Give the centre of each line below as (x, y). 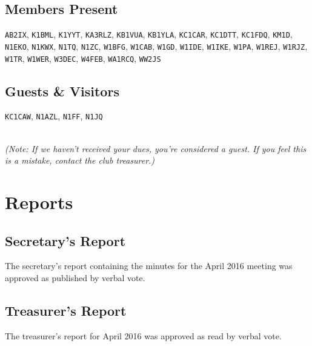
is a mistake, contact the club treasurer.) (80, 160)
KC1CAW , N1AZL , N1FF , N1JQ (54, 116)
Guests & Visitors (62, 91)
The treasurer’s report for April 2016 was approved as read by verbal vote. (143, 335)
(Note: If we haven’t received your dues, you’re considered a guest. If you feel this (156, 148)
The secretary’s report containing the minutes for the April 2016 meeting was (149, 266)
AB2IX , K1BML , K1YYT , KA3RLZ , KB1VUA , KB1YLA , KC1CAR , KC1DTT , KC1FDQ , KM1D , (149, 34)
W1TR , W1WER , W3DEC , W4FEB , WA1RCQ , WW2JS (83, 58)
